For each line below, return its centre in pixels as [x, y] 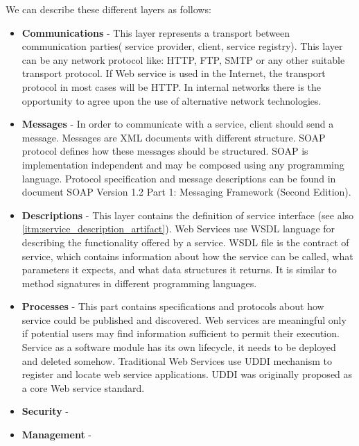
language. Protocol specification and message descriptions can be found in [179, 178]
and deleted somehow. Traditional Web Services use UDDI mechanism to [177, 360]
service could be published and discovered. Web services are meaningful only [184, 319]
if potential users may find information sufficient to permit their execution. [181, 333]
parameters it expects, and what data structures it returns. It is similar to [179, 269]
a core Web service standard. [83, 387]
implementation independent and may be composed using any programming [183, 164]
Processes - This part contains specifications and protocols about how [173, 306]
